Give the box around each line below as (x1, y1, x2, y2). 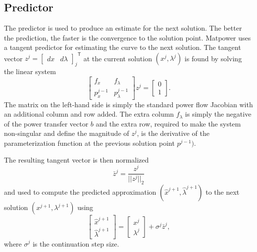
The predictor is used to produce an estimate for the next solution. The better (4, 23, 242, 33)
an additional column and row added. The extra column (4, 109, 174, 119)
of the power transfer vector (4, 118, 89, 128)
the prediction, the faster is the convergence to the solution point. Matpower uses (4, 32, 251, 42)
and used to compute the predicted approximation (4, 187, 156, 197)
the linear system (4, 66, 56, 77)
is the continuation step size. (32, 238, 119, 249)
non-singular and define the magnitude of (4, 128, 129, 138)
